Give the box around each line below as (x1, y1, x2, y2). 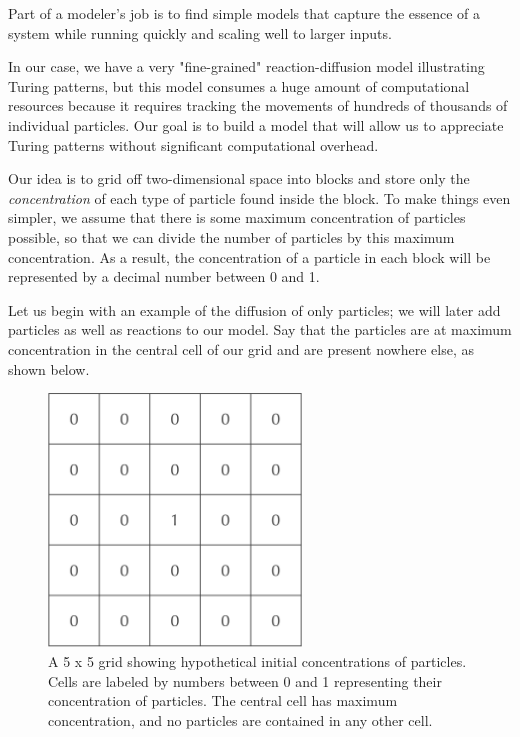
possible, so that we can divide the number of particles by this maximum (8, 226, 455, 247)
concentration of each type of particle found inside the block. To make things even (8, 187, 511, 208)
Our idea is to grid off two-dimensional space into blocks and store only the (8, 168, 470, 189)
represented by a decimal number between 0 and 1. (8, 266, 320, 287)
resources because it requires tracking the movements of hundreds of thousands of (8, 95, 508, 116)
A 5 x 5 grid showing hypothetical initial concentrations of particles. (48, 651, 467, 672)
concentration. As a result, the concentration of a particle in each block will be (8, 246, 491, 267)
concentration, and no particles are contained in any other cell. (48, 709, 433, 730)
